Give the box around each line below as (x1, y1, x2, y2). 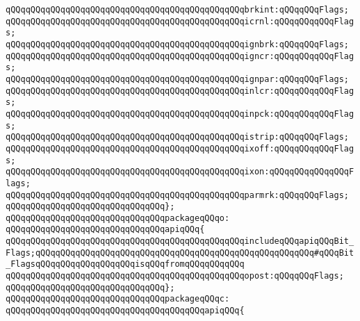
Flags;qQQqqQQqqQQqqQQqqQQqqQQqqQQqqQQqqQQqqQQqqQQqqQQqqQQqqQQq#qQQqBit (6, 247, 354, 258)
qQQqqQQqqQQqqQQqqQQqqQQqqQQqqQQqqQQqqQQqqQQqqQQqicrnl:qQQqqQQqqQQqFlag (6, 16, 354, 26)
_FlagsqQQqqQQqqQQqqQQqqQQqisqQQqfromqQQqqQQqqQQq (6, 259, 245, 270)
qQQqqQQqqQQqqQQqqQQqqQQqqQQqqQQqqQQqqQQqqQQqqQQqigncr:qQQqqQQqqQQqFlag (6, 51, 354, 61)
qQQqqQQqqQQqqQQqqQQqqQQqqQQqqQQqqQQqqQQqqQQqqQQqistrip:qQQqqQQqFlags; (6, 132, 349, 142)
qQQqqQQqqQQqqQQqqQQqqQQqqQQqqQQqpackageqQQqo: (6, 213, 230, 223)
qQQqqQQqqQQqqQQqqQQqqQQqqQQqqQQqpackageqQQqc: (6, 294, 230, 304)
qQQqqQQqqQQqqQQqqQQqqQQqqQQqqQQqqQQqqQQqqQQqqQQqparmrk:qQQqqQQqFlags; (6, 190, 349, 200)
